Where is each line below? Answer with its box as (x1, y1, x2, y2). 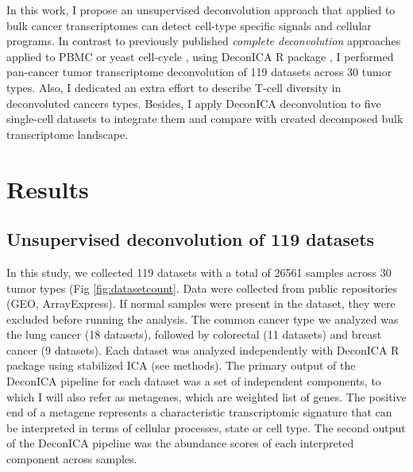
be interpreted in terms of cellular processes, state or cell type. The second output (6, 419, 406, 436)
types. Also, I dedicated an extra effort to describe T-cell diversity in (6, 79, 342, 95)
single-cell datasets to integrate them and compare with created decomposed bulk (6, 110, 403, 127)
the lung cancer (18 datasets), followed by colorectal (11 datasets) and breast (6, 326, 382, 343)
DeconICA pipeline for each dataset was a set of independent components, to (6, 373, 381, 389)
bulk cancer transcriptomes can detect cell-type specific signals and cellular (6, 17, 372, 33)
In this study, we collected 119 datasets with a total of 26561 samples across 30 (6, 263, 392, 280)
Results (6, 172, 89, 205)
